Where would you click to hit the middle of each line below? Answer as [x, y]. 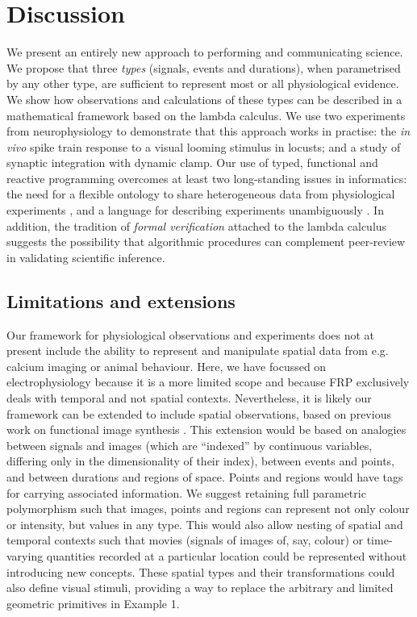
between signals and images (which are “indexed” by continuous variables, [190, 445]
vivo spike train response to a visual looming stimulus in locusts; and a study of [204, 146]
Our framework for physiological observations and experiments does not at [191, 334]
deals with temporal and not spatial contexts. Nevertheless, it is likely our [189, 398]
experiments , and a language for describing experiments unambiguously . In [195, 210]
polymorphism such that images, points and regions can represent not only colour [208, 509]
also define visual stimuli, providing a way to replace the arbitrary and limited [200, 588]
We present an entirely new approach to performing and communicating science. [205, 52]
